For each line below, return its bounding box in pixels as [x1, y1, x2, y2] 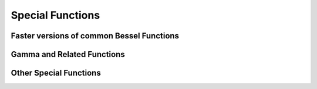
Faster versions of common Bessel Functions [11, 31, 179, 41]
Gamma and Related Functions [11, 49, 126, 59]
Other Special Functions [11, 68, 101, 78]
